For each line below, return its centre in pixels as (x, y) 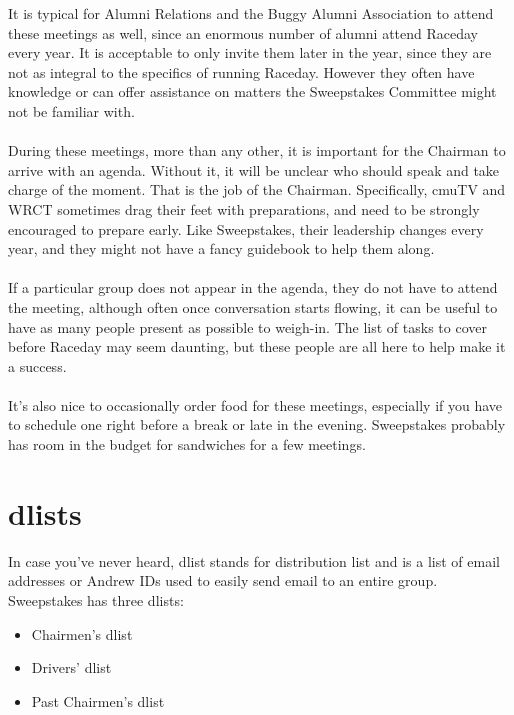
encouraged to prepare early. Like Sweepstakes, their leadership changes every (246, 228)
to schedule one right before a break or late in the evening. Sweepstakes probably (257, 424)
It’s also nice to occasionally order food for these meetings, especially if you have (255, 404)
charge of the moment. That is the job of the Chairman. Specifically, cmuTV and (257, 189)
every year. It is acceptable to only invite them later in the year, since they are (250, 52)
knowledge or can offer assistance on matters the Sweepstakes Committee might (252, 91)
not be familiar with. (71, 110)
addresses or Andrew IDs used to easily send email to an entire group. (223, 580)
